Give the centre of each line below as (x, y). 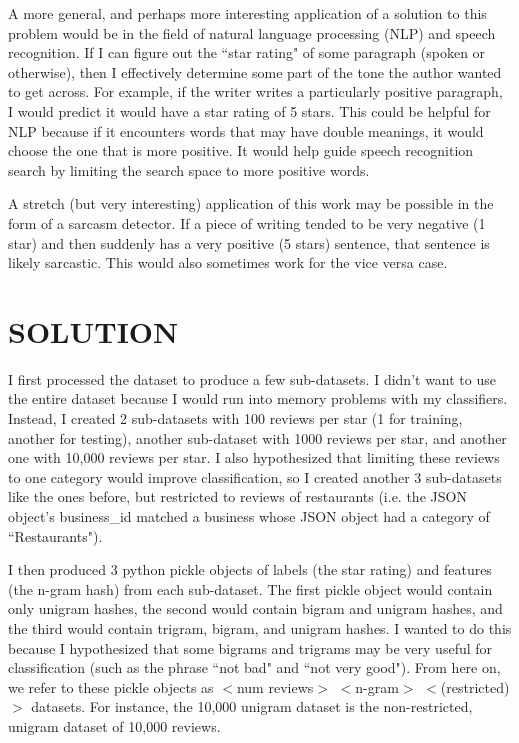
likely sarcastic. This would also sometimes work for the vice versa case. (228, 262)
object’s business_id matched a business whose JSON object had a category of (249, 516)
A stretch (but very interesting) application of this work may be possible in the (251, 203)
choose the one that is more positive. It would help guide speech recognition (241, 150)
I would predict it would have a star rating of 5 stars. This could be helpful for (249, 110)
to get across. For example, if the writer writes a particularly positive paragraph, (255, 91)
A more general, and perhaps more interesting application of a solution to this (247, 13)
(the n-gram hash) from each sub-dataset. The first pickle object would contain (250, 588)
